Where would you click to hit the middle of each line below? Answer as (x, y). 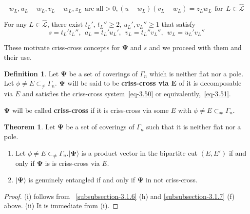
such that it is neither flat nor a (194, 127)
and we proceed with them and (195, 47)
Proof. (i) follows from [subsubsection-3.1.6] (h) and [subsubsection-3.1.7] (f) (119, 196)
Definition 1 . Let (31, 73)
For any (15, 24)
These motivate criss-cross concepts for (62, 47)
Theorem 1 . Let (30, 127)
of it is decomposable (210, 83)
